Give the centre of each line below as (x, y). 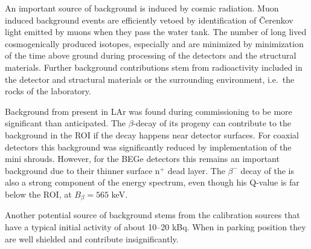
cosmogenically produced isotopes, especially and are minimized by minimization (154, 43)
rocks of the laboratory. (48, 91)
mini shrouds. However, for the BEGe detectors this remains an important (142, 159)
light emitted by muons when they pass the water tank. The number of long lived (156, 32)
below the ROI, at (38, 194)
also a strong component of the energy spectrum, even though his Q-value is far (152, 182)
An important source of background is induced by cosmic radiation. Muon (142, 8)
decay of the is (267, 170)
